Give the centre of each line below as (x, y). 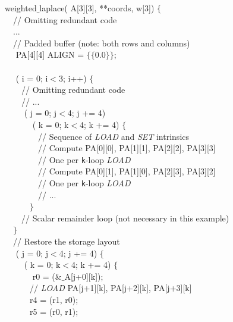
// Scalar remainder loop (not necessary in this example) (125, 218)
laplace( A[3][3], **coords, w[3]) (97, 8)
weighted (21, 8)
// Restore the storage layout (66, 241)
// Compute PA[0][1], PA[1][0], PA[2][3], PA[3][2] (127, 171)
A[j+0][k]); (84, 276)
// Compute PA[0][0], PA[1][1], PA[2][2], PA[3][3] (127, 148)
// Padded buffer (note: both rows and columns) (101, 43)
